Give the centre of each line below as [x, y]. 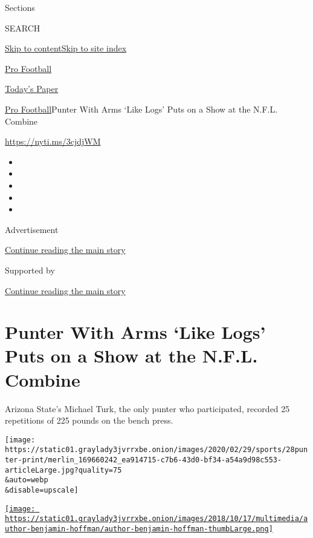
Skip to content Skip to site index [66, 48]
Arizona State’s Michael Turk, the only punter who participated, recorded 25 [147, 408]
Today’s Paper [32, 89]
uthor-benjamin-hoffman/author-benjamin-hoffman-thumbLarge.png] [139, 529]
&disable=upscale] [42, 490]
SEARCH [23, 28]
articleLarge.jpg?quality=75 [63, 470]
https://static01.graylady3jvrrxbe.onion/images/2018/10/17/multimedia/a [156, 519]
